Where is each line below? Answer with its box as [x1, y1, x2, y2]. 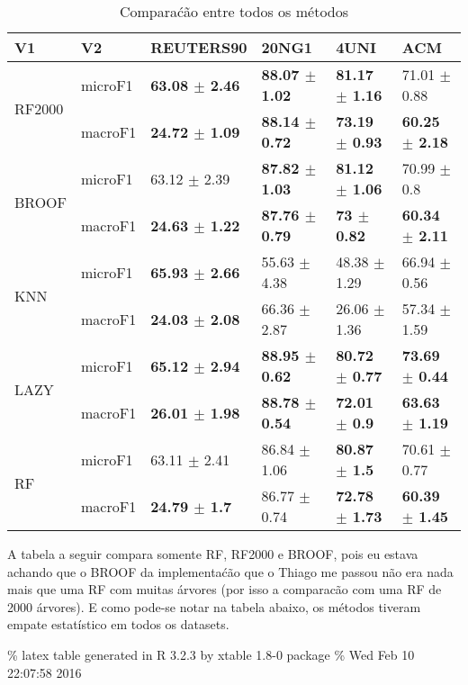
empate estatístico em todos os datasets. [7, 615, 229, 634]
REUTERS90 [150, 37, 247, 58]
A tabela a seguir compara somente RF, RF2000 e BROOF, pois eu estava [7, 545, 418, 563]
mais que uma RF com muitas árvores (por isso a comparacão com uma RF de [7, 580, 442, 599]
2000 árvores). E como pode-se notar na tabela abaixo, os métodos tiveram [7, 597, 421, 616]
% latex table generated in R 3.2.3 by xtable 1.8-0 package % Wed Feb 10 [7, 644, 415, 663]
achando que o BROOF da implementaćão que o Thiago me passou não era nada [7, 562, 454, 581]
